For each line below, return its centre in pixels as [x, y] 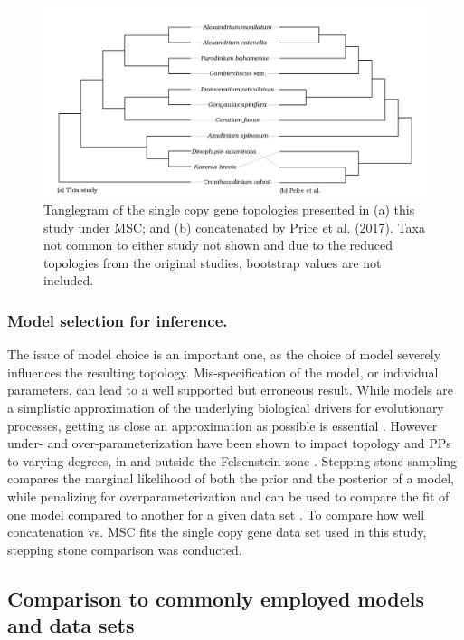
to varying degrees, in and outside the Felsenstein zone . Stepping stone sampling [232, 460]
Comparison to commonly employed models [216, 598]
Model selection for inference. [118, 320]
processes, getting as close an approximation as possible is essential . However [223, 425]
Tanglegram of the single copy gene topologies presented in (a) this [229, 210]
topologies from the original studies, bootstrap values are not [213, 262]
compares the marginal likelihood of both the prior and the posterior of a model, [231, 478]
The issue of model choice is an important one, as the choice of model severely [224, 354]
